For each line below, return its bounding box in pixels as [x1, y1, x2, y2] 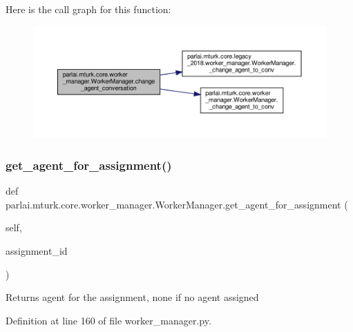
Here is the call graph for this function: [6, 2, 171, 16]
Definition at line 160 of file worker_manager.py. [6, 313, 211, 327]
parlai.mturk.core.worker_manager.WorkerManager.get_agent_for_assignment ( [6, 197, 348, 211]
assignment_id [6, 243, 68, 257]
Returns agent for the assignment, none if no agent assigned [6, 290, 259, 304]
